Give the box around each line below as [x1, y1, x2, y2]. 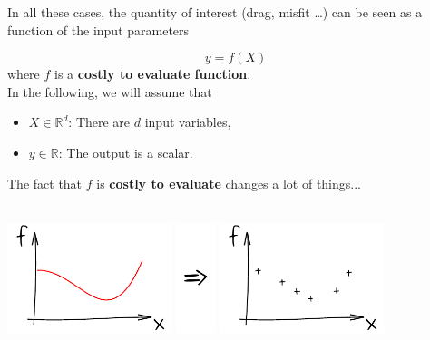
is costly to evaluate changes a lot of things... [96, 173, 361, 192]
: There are [68, 112, 131, 131]
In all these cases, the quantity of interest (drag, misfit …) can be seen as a [7, 3, 423, 21]
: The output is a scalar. [58, 142, 193, 161]
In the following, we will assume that [7, 82, 212, 101]
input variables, [144, 112, 231, 131]
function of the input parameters [7, 20, 190, 39]
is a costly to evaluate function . [54, 64, 251, 83]
